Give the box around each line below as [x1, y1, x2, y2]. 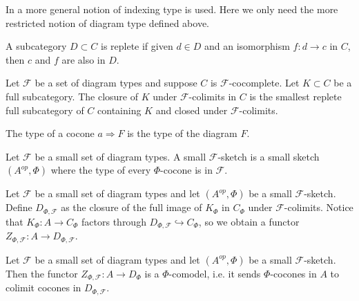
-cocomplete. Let [229, 75, 300, 90]
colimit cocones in [6, 280, 81, 295]
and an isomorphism [204, 39, 290, 53]
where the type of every [50, 163, 151, 177]
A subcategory [6, 39, 67, 53]
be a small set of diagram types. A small [35, 149, 206, 163]
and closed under [155, 102, 228, 117]
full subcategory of [6, 102, 84, 117]
